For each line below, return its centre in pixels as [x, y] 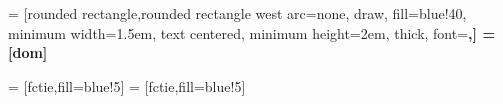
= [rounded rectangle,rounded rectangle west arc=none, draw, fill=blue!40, [237, 13]
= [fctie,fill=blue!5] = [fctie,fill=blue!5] [127, 85]
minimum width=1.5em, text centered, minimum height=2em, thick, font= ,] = [251, 32]
